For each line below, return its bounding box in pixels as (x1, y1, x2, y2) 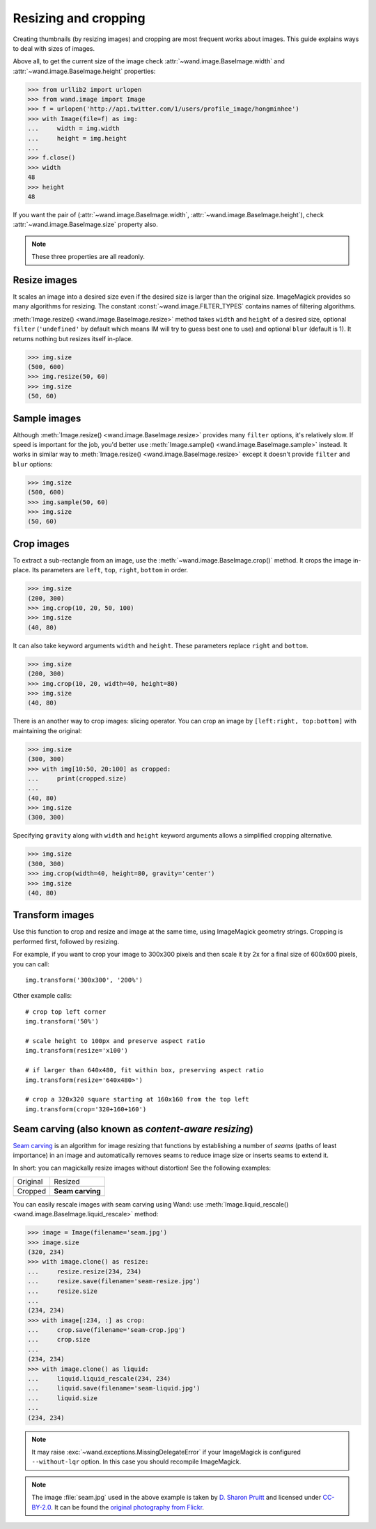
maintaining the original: (13, 726, 82, 735)
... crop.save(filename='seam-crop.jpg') (27, 1326, 186, 1334)
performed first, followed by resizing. (13, 937, 120, 946)
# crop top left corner (25, 1007, 107, 1016)
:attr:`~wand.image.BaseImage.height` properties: (13, 67, 156, 75)
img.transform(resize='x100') (25, 1046, 129, 1055)
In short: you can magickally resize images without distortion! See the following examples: (13, 1163, 272, 1173)
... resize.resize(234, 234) (27, 1267, 142, 1276)
